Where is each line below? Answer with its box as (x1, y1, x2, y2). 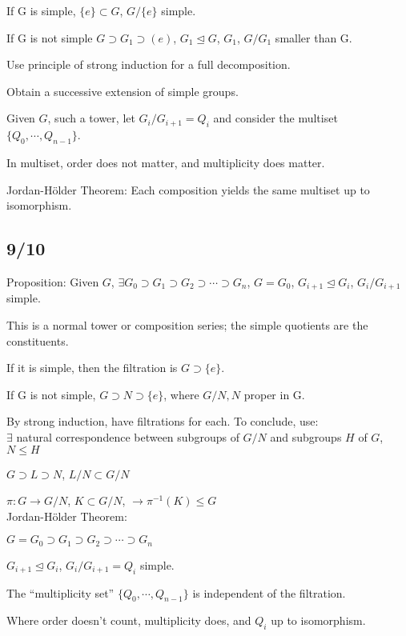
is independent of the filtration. (192, 584, 346, 601)
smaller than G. (275, 29, 352, 46)
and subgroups (270, 428, 342, 445)
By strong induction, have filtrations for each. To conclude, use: (6, 413, 319, 430)
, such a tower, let (47, 110, 135, 126)
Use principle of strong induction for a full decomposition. (6, 56, 291, 73)
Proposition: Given (6, 273, 99, 290)
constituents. (6, 332, 69, 349)
